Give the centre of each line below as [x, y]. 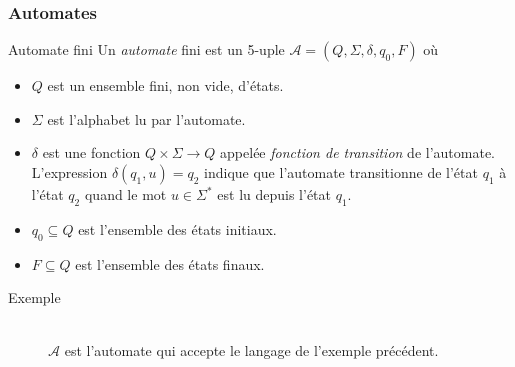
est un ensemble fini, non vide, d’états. [165, 85]
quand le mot [125, 194]
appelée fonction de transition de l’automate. [357, 152]
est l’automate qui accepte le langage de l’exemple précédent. [251, 350]
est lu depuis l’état [274, 194]
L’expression [69, 172]
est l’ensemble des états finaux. [170, 263]
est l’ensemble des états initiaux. [177, 228]
